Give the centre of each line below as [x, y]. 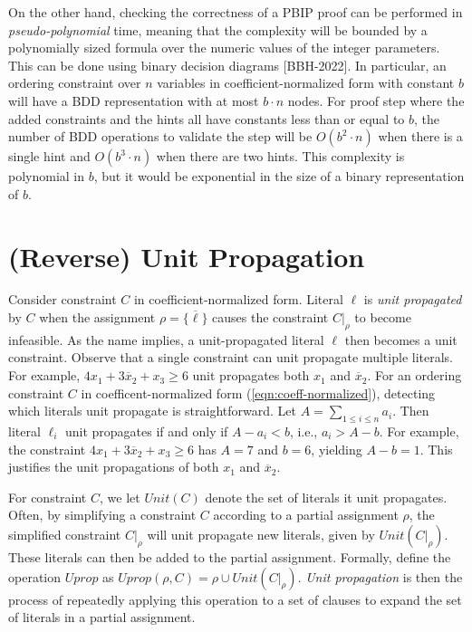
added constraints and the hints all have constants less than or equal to [207, 118]
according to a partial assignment [306, 515]
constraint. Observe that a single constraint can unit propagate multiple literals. [231, 357]
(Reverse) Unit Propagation [187, 256]
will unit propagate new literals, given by [261, 534]
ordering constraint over [75, 83]
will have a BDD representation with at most [134, 100]
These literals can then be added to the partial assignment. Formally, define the [230, 557]
